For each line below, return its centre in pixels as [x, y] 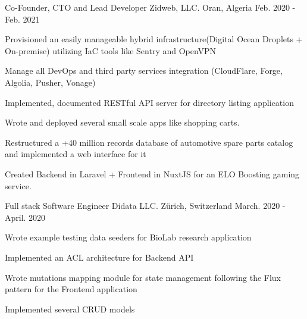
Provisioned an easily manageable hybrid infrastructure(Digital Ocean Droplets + [154, 39]
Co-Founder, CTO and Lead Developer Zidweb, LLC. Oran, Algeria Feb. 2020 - [150, 7]
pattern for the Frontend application [71, 289]
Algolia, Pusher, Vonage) [50, 82]
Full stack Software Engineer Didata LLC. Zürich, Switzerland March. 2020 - [145, 206]
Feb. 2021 [22, 19]
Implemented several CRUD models [70, 309]
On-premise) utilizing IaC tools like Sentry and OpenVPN [111, 50]
